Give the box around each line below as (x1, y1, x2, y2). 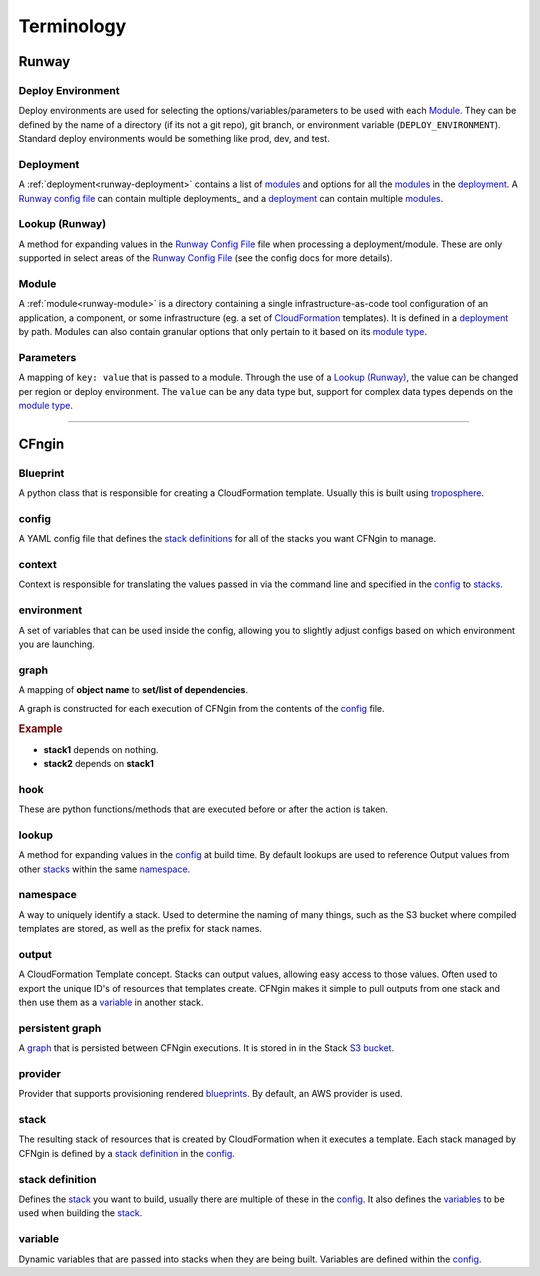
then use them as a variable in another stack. (18, 996, 204, 1009)
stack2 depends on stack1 (43, 757, 155, 769)
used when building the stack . (18, 1207, 143, 1219)
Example (18, 722, 64, 736)
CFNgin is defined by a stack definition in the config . (18, 1147, 235, 1159)
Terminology (18, 15, 127, 37)
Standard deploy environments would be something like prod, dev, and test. (18, 133, 330, 145)
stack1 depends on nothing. (43, 743, 159, 755)
